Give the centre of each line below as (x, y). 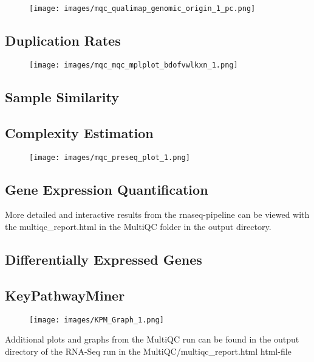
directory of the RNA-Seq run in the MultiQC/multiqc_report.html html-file (148, 351)
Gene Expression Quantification (107, 189)
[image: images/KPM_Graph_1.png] (97, 320)
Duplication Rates (63, 40)
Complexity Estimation (79, 132)
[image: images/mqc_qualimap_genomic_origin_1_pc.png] (142, 9)
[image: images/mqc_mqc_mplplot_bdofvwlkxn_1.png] (134, 65)
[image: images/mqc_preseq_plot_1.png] (110, 157)
